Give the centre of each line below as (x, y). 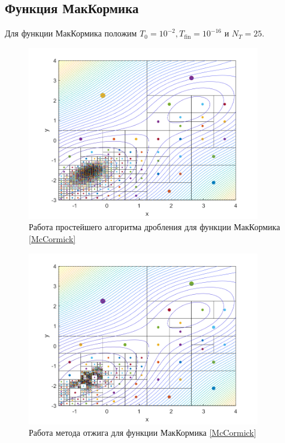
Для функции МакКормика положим (71, 33)
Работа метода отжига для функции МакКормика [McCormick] (142, 433)
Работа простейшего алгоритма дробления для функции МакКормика (154, 227)
